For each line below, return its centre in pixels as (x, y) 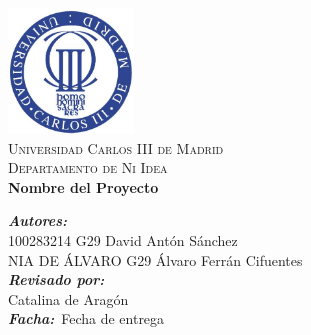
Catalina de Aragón (68, 298)
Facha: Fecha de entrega (86, 318)
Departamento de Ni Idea (88, 167)
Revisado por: (56, 279)
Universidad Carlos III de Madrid (116, 147)
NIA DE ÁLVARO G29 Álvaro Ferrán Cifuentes (155, 259)
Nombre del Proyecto (83, 186)
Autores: (38, 220)
